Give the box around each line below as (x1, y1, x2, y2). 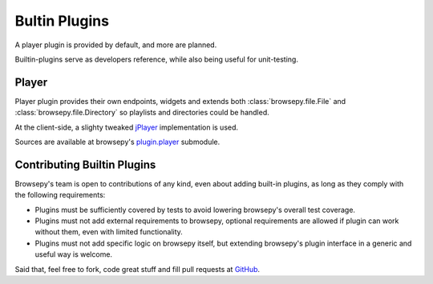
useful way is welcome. (34, 250, 112, 259)
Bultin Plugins (14, 12, 110, 30)
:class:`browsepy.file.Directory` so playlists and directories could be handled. (14, 108, 269, 118)
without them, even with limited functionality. (34, 227, 184, 237)
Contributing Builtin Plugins (14, 158, 156, 171)
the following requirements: (14, 190, 106, 200)
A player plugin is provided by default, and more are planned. (14, 40, 217, 50)
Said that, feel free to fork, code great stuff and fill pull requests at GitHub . (14, 264, 261, 274)
